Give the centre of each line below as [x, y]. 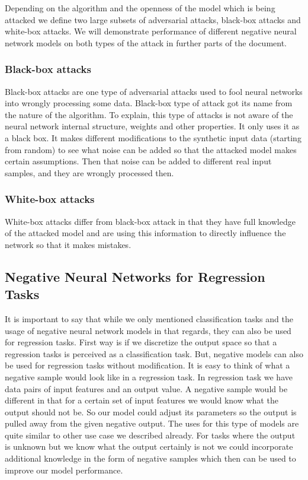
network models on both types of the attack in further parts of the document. [146, 42]
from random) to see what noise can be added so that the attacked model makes [151, 149]
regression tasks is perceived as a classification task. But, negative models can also [154, 353]
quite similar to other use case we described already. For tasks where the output [150, 435]
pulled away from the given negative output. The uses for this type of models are [152, 423]
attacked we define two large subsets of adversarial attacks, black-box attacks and [153, 19]
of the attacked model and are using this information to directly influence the [145, 233]
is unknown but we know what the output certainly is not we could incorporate [149, 446]
